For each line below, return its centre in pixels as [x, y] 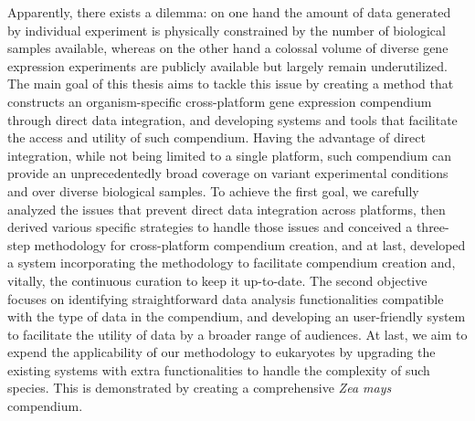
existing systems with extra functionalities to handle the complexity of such [219, 369]
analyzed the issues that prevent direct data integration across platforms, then [227, 209]
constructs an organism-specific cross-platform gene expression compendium [220, 101]
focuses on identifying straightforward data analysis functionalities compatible [226, 298]
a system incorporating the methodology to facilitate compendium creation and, [232, 263]
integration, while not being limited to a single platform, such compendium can [229, 155]
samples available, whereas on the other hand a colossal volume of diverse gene [228, 48]
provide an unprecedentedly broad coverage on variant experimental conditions [228, 173]
